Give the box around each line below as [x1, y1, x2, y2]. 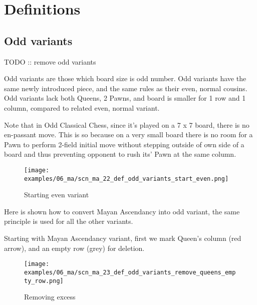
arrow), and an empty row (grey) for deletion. [4, 242, 145, 253]
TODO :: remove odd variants [4, 56, 96, 67]
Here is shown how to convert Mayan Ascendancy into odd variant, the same [4, 206, 240, 216]
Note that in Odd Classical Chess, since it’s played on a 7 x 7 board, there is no [4, 119, 249, 130]
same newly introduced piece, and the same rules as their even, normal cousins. [4, 83, 247, 93]
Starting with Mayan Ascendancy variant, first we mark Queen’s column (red [4, 233, 241, 243]
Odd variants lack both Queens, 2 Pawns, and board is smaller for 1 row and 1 [4, 93, 246, 103]
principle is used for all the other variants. [4, 216, 133, 226]
